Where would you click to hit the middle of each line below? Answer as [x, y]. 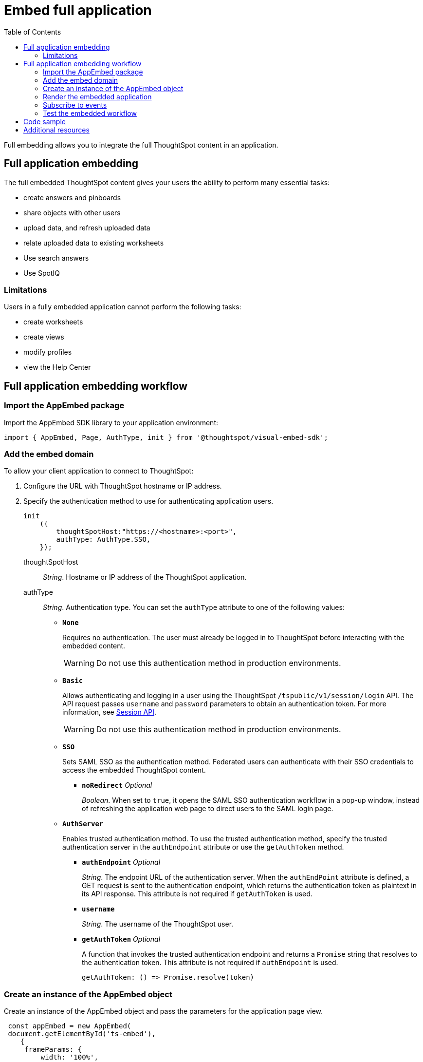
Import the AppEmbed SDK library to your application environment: [111, 422]
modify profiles [48, 352]
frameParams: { [53, 1050]
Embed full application [78, 10]
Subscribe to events [75, 105]
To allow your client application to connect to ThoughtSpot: [99, 471]
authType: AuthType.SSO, [103, 540]
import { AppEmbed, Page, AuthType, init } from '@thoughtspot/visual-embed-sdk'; [166, 437]
